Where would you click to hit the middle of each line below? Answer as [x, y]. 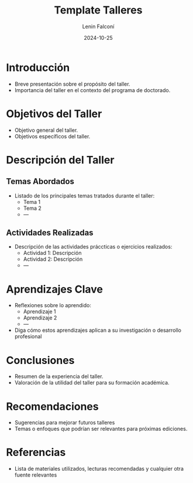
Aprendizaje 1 [40, 312]
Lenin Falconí [98, 26]
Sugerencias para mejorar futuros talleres [65, 423]
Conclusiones [40, 360]
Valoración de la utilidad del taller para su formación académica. [92, 383]
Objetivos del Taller [54, 113]
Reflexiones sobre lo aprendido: [53, 305]
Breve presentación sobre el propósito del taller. [72, 84]
